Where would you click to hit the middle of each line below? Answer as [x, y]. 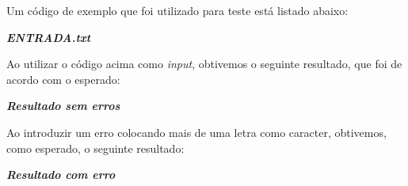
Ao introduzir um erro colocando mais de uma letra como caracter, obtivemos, [196, 132]
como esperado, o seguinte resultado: [95, 148]
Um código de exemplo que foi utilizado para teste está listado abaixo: [177, 10]
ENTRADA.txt [49, 37]
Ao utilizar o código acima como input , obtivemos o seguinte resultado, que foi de [204, 64]
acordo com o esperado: [63, 79]
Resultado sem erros [63, 106]
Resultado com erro [61, 175]
